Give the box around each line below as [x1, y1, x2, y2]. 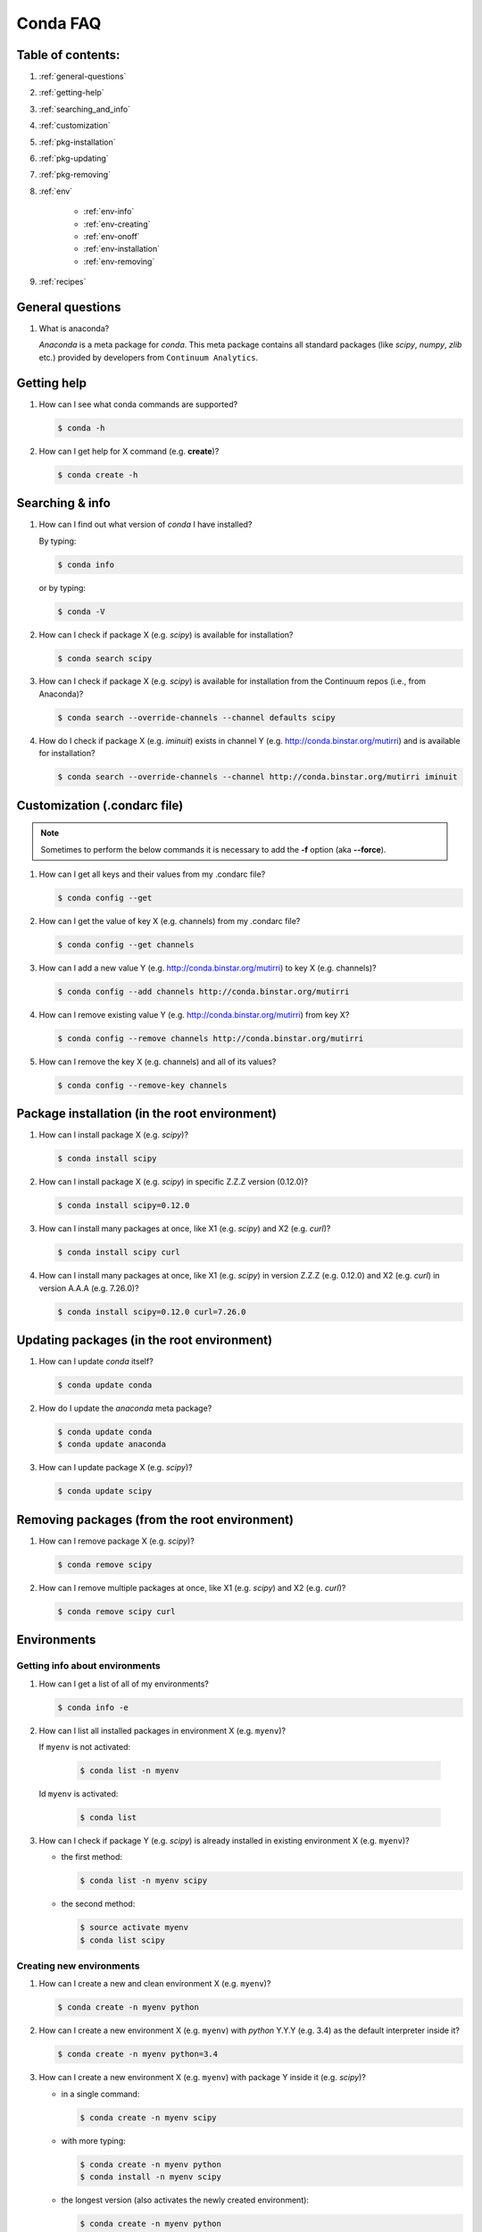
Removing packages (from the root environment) [16, 1512, 295, 1527]
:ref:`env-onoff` [83, 230, 140, 241]
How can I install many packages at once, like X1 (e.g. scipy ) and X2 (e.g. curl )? [38, 1223, 331, 1234]
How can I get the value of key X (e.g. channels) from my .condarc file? [38, 915, 301, 926]
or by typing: [38, 582, 87, 593]
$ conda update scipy [57, 1487, 153, 1496]
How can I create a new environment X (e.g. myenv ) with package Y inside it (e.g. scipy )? [38, 2072, 366, 2083]
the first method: [61, 1852, 122, 1862]
